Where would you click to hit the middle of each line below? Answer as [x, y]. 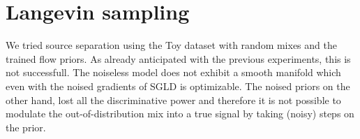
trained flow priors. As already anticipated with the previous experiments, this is [178, 58]
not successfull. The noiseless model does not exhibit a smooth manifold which [173, 72]
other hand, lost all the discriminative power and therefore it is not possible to [173, 100]
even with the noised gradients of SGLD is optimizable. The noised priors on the [178, 86]
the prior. [26, 127]
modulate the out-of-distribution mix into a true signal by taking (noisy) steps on [180, 114]
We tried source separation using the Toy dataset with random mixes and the [171, 45]
